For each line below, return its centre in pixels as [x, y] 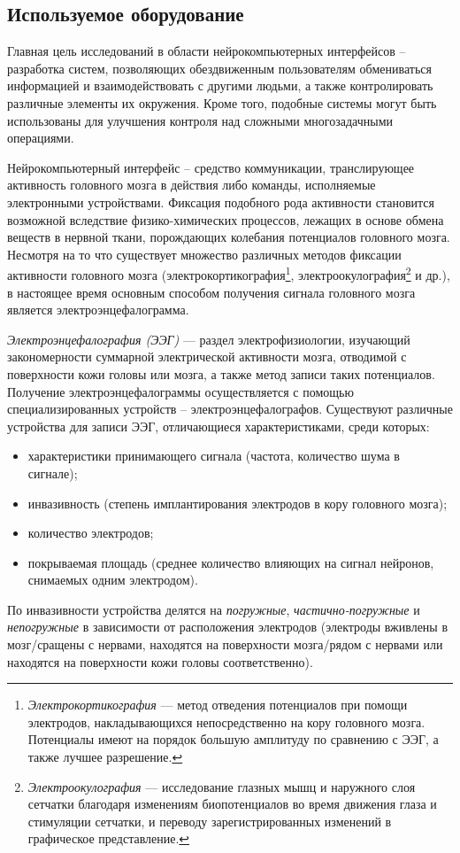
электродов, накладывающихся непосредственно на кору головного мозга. [226, 721]
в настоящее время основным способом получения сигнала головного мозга [211, 292]
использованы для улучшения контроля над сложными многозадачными [200, 120]
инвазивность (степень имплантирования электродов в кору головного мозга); [238, 503]
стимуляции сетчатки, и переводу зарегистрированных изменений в [210, 821]
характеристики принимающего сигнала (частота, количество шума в [214, 456]
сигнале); [53, 473]
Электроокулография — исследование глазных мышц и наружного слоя [222, 786]
